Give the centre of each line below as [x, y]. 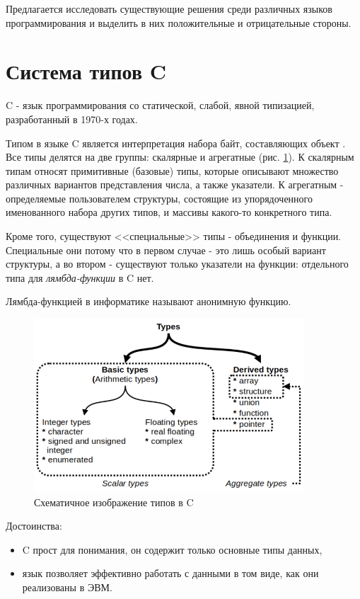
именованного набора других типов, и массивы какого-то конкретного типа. [169, 212]
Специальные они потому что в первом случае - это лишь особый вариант [166, 250]
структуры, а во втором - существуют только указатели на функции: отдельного [177, 264]
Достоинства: [34, 526]
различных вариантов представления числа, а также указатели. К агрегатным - [175, 184]
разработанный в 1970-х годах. [72, 119]
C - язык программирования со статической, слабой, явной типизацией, [160, 105]
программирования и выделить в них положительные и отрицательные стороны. [179, 22]
